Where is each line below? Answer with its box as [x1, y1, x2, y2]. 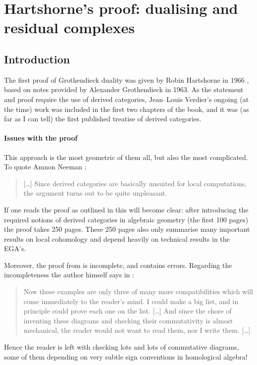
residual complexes [4, 17, 135, 38]
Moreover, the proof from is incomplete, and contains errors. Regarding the [4, 260, 232, 270]
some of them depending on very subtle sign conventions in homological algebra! [4, 351, 248, 362]
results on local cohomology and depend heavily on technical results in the [4, 233, 230, 244]
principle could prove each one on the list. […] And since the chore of [23, 306, 232, 316]
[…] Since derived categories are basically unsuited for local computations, [23, 178, 247, 188]
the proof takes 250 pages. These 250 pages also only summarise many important [4, 224, 250, 234]
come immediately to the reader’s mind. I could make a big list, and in [23, 296, 239, 306]
